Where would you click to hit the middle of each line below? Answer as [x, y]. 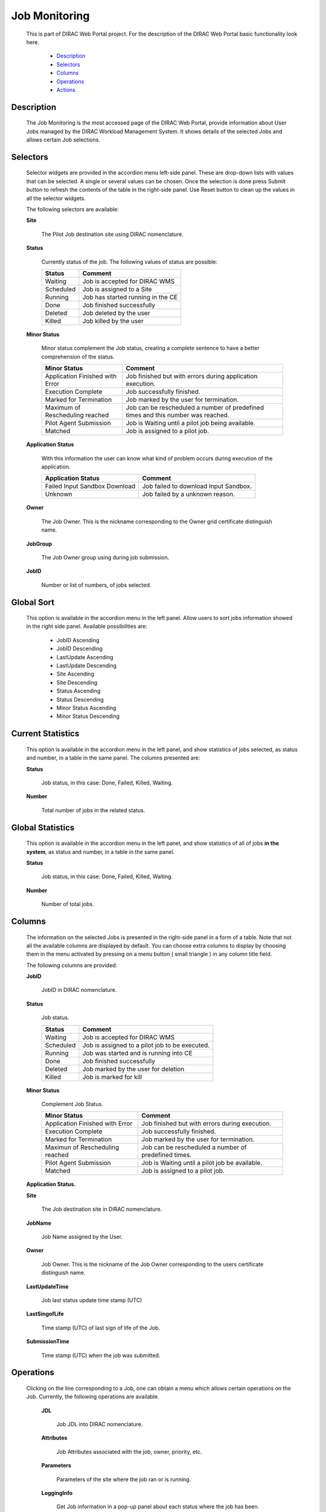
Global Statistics [43, 828]
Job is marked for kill [112, 1077]
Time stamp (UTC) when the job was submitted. [101, 1355]
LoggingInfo [57, 1493]
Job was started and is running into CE [137, 1053]
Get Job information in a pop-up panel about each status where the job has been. [158, 1507]
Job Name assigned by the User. [82, 1236]
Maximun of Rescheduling [82, 1147]
